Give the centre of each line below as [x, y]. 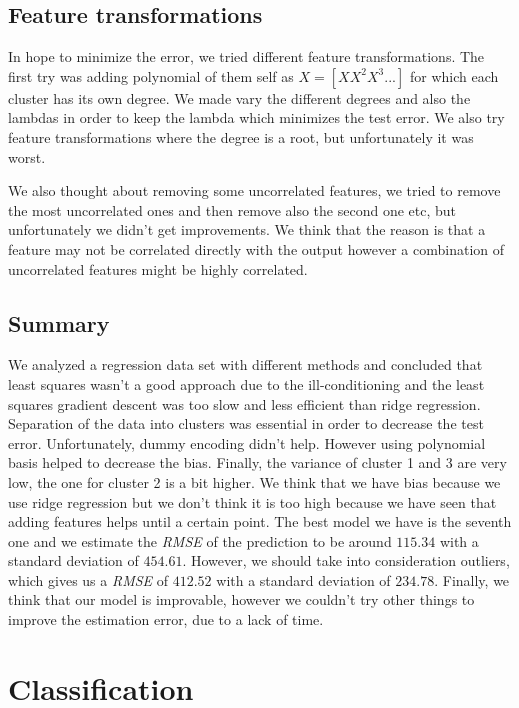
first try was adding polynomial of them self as [151, 75]
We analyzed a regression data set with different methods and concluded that [245, 364]
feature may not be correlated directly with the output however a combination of [256, 248]
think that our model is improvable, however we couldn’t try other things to [241, 599]
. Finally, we [472, 579]
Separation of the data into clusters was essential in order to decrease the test [246, 423]
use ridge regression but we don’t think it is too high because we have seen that [252, 501]
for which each [454, 75]
